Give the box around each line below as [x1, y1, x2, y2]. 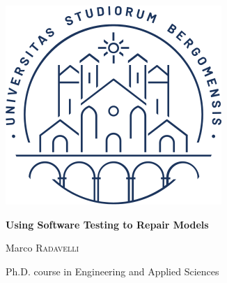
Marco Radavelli [6, 240, 79, 255]
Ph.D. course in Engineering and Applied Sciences [6, 263, 219, 278]
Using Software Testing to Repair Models [6, 217, 209, 231]
